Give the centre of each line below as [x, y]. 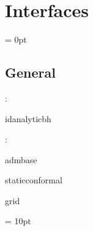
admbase [21, 159]
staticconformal [34, 180]
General [30, 72]
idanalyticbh [28, 118]
